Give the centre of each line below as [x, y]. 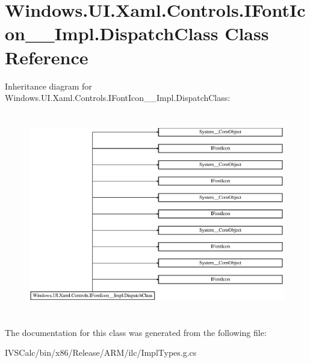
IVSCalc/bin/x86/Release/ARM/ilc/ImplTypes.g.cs [101, 352]
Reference [47, 57]
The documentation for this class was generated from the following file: [136, 332]
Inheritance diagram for [48, 86]
